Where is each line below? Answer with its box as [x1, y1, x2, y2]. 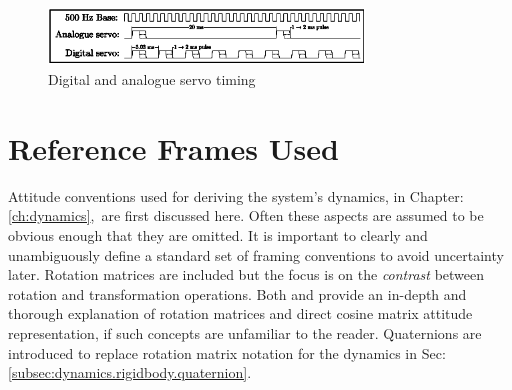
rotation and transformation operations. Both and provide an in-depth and [8, 283, 467, 304]
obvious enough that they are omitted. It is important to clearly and [8, 224, 428, 245]
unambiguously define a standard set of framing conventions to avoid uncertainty [8, 244, 504, 265]
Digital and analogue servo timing [48, 69, 256, 90]
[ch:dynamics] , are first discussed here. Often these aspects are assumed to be [8, 205, 484, 226]
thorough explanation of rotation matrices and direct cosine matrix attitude [8, 303, 473, 324]
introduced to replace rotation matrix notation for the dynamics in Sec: [8, 342, 446, 363]
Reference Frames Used [8, 127, 339, 168]
